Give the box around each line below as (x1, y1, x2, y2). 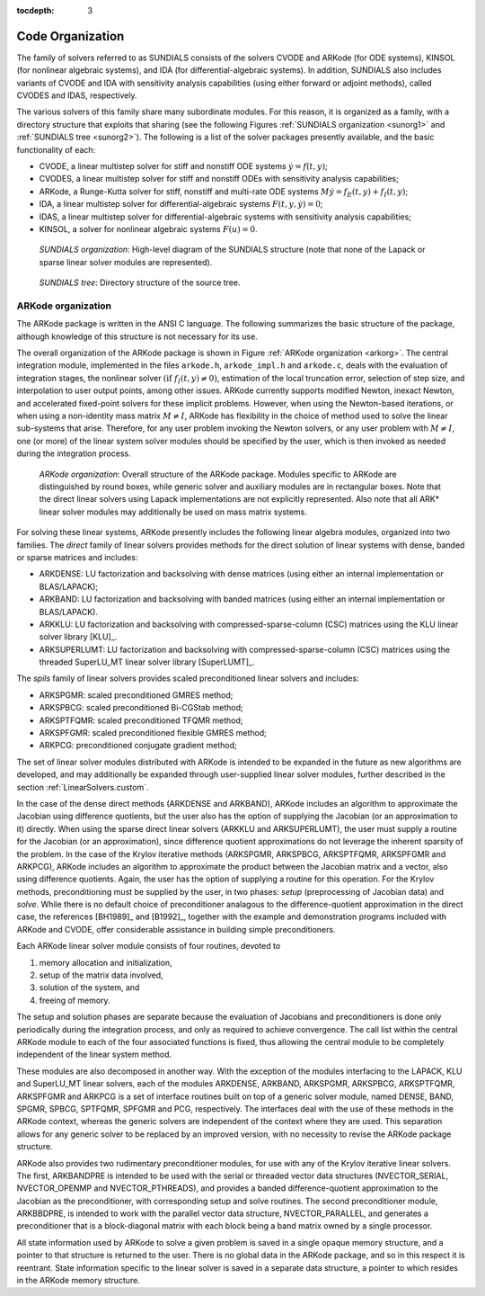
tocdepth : (16, 5, 55, 15)
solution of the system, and (39, 982, 140, 993)
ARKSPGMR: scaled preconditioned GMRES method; (39, 689, 234, 701)
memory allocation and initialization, (39, 957, 172, 968)
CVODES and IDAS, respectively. (16, 90, 137, 101)
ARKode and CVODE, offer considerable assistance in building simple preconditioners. (16, 924, 336, 934)
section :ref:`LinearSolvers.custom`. (16, 782, 149, 792)
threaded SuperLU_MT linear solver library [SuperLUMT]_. (39, 657, 255, 667)
